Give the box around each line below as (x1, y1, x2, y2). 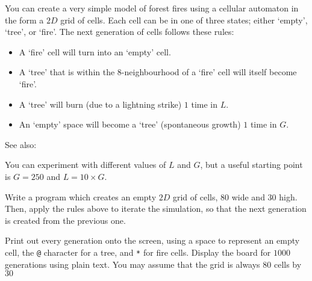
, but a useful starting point (200, 158, 303, 171)
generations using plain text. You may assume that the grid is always (5, 258, 260, 270)
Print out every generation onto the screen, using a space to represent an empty (5, 234, 300, 247)
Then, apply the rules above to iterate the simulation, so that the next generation (5, 202, 307, 215)
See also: (5, 138, 37, 150)
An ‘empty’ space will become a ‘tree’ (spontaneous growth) (19, 118, 241, 131)
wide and (231, 190, 265, 203)
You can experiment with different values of (5, 158, 166, 171)
